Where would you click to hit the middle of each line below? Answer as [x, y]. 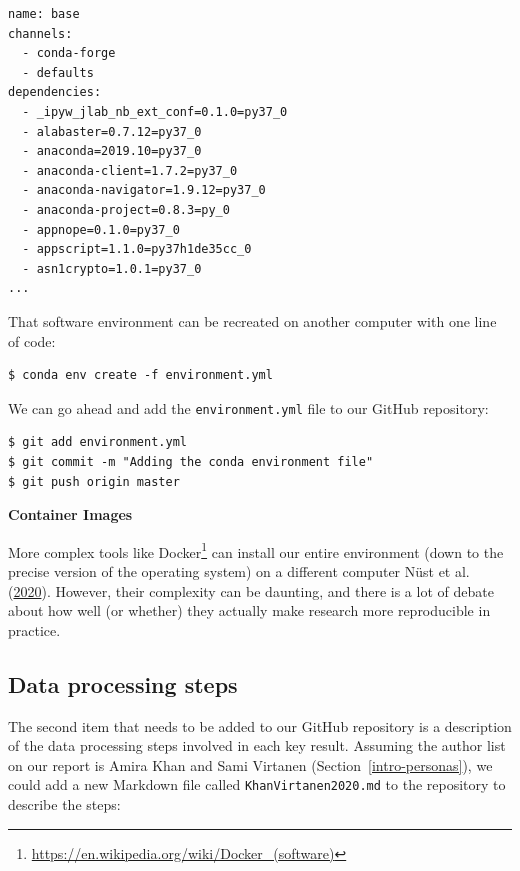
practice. [34, 629]
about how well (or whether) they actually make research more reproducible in [249, 610]
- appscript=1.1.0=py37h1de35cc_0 [137, 249]
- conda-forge [69, 53]
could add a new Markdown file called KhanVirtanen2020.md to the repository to [257, 784]
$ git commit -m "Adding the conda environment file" [191, 461]
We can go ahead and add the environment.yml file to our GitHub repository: [248, 407]
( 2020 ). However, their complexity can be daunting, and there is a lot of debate [251, 590]
